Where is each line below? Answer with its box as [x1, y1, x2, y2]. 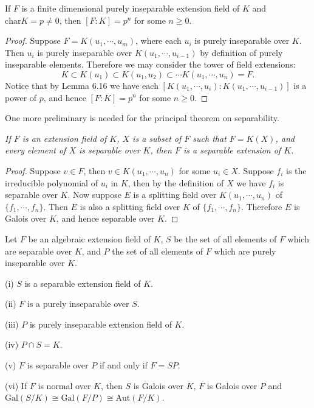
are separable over [5, 244, 72, 257]
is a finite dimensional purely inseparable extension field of [21, 2, 240, 14]
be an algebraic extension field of [28, 232, 151, 245]
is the [286, 164, 307, 177]
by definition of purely [200, 46, 283, 58]
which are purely [214, 244, 276, 257]
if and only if [99, 359, 148, 371]
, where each [135, 34, 182, 47]
